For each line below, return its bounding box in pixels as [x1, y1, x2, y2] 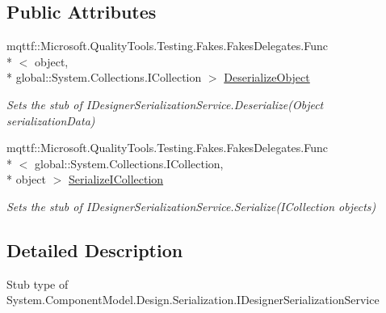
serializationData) [6, 112, 95, 129]
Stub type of [6, 275, 69, 292]
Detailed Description [6, 237, 183, 262]
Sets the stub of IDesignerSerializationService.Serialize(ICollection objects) [6, 197, 376, 214]
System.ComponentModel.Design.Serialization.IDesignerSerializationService [6, 291, 380, 308]
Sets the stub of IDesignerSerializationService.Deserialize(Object [6, 95, 324, 112]
